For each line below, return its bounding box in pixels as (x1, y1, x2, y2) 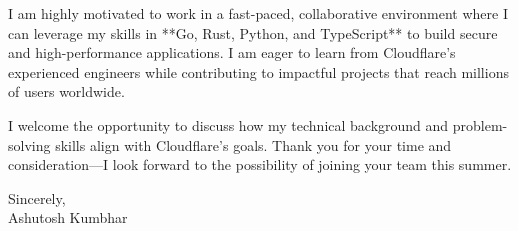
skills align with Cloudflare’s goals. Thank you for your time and (55, 134, 452, 155)
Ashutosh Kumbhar (8, 207, 128, 228)
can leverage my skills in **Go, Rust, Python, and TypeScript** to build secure (8, 22, 498, 43)
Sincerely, (8, 187, 66, 208)
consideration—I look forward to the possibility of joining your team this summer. (8, 154, 512, 175)
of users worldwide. (8, 81, 125, 102)
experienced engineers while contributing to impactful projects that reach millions (8, 61, 509, 82)
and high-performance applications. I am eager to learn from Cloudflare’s (8, 42, 456, 63)
